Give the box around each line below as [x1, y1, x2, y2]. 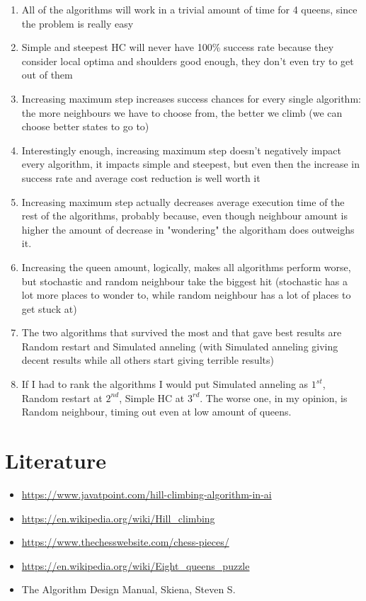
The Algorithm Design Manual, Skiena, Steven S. [21, 582, 236, 597]
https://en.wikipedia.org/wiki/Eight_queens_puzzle [21, 558, 250, 573]
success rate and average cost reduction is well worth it [21, 170, 261, 185]
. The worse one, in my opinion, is [200, 390, 348, 405]
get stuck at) [21, 301, 77, 316]
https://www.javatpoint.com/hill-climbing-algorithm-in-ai [21, 486, 272, 501]
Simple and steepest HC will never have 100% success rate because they [21, 40, 334, 55]
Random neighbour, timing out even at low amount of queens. [21, 404, 292, 419]
